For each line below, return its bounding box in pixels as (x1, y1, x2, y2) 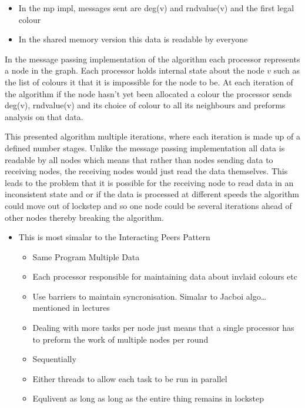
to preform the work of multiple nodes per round (32, 333, 209, 345)
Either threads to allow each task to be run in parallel (32, 372, 227, 384)
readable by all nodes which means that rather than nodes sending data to (5, 153, 273, 165)
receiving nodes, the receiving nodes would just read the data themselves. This (5, 165, 288, 177)
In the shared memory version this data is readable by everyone (18, 33, 248, 45)
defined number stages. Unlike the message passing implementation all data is (5, 141, 285, 154)
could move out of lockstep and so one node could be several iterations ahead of (5, 199, 292, 211)
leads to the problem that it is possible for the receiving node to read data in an (5, 176, 294, 188)
